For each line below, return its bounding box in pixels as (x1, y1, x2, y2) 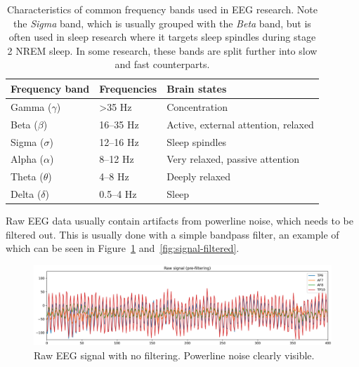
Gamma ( (11, 99, 52, 114)
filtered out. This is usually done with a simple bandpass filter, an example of (6, 227, 339, 241)
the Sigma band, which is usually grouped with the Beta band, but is (13, 15, 311, 30)
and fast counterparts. (115, 57, 210, 72)
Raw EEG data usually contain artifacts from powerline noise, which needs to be (6, 213, 353, 228)
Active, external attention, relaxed (167, 116, 314, 131)
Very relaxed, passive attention (167, 152, 300, 166)
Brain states (167, 81, 227, 95)
